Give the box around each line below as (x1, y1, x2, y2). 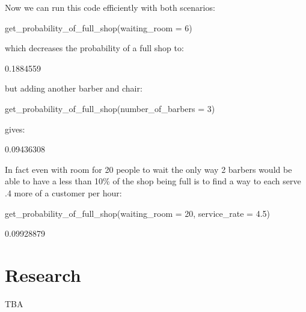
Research (5, 262, 81, 287)
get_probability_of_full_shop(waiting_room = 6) (5, 21, 192, 34)
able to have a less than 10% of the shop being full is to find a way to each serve (5, 175, 301, 187)
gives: (5, 122, 25, 135)
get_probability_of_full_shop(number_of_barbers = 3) (5, 102, 215, 114)
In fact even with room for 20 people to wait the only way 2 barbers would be (5, 163, 292, 175)
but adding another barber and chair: (5, 82, 142, 95)
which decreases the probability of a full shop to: (5, 42, 184, 54)
